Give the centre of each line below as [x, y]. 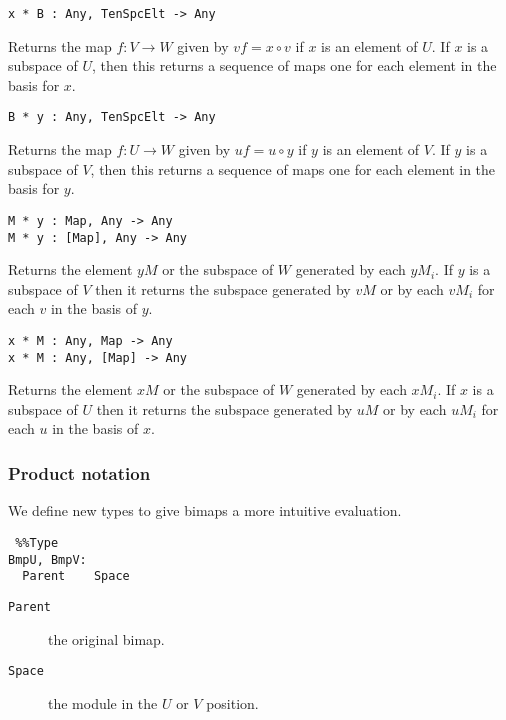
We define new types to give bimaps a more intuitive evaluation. [205, 510]
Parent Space [76, 576]
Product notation [79, 472]
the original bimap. [106, 638]
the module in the [103, 702]
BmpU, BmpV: [47, 559]
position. [232, 702]
